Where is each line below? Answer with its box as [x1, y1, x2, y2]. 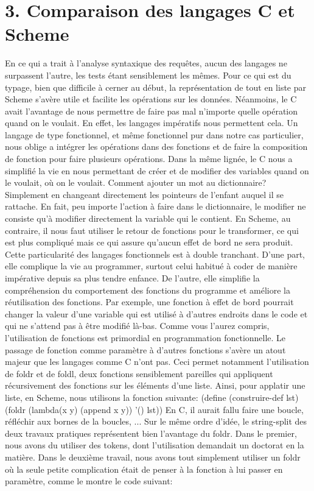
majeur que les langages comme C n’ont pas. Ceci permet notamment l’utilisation [5, 355, 309, 368]
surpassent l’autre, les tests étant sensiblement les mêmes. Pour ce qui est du [5, 68, 291, 81]
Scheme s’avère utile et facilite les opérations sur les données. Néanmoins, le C [5, 93, 297, 105]
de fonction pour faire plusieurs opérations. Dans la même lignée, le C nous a [5, 152, 293, 165]
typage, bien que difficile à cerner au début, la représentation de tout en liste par [5, 80, 307, 93]
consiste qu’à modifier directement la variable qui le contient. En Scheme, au [5, 212, 291, 225]
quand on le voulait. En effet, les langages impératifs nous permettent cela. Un [5, 116, 298, 129]
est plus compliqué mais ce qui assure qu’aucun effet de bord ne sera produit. [5, 236, 293, 249]
